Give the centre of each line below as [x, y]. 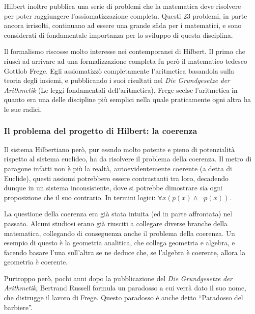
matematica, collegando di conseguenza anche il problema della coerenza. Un [120, 233]
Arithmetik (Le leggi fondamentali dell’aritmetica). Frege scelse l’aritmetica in [121, 90]
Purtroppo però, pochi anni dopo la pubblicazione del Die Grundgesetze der [118, 278]
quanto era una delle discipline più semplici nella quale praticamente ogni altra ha [127, 99]
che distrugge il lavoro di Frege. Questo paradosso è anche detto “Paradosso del [124, 298]
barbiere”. [18, 307]
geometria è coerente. [36, 262]
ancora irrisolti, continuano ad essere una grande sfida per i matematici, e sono [123, 25]
